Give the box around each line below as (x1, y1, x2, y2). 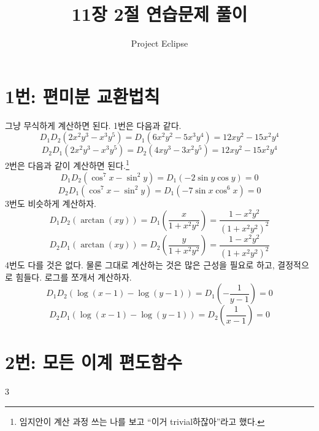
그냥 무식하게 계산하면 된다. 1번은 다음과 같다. (5, 118, 182, 131)
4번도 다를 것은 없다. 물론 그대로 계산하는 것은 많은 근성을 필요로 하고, (5, 258, 275, 271)
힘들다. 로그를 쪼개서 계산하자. (15, 270, 132, 283)
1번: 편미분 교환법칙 (5, 83, 160, 108)
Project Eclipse (131, 37, 188, 50)
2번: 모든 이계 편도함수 (5, 349, 183, 375)
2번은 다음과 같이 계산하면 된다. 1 (5, 157, 129, 171)
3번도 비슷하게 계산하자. (5, 196, 97, 209)
